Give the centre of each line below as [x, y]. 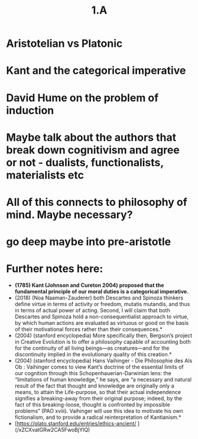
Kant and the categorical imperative [96, 71]
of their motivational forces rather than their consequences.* [88, 330]
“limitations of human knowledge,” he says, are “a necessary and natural [103, 380]
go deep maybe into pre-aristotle [89, 242]
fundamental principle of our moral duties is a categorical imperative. [102, 292]
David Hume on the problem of [82, 98]
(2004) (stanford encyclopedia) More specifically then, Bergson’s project [103, 335]
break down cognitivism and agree [93, 150]
